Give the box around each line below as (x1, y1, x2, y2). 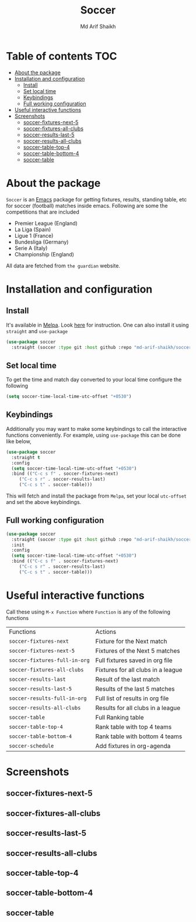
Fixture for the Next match (95, 637, 167, 645)
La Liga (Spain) (14, 226, 51, 233)
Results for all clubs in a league (95, 704, 181, 712)
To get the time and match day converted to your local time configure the (6, 376, 182, 383)
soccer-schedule (9, 742, 54, 749)
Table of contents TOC (6, 49, 118, 63)
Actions (95, 628, 117, 636)
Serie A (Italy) (14, 244, 48, 252)
